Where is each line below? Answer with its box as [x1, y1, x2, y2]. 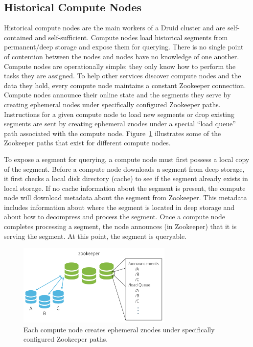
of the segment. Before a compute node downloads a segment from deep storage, [4, 163, 245, 174]
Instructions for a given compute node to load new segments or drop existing [4, 109, 234, 119]
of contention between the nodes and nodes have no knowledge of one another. [4, 51, 239, 61]
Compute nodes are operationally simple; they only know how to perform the [4, 61, 236, 71]
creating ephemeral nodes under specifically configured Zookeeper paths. [4, 99, 221, 109]
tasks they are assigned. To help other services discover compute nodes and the [4, 70, 241, 81]
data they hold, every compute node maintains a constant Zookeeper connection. [4, 80, 246, 90]
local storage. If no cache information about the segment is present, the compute [4, 183, 246, 193]
